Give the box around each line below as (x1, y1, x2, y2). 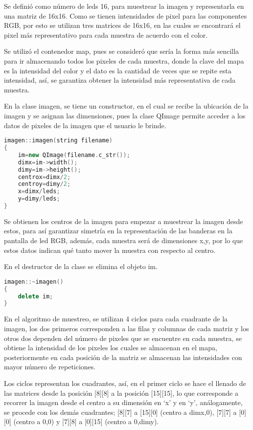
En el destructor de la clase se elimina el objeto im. (4, 261, 158, 272)
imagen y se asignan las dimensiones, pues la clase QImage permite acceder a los (4, 110, 246, 120)
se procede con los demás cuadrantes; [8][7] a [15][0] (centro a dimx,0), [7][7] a (4, 407, 237, 417)
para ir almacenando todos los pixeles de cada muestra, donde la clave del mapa (4, 55, 244, 66)
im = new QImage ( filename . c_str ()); (18, 151, 130, 158)
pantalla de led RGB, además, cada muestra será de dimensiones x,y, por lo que (4, 235, 243, 246)
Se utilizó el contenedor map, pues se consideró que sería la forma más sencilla (4, 46, 239, 56)
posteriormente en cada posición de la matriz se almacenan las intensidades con (4, 352, 242, 362)
